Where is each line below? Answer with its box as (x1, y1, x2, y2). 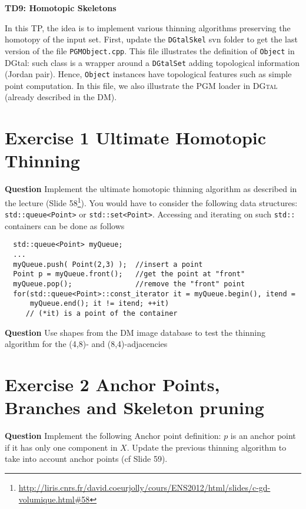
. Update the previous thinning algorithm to (127, 441, 287, 453)
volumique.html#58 (18, 493, 90, 505)
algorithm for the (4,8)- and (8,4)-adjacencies (5, 338, 168, 350)
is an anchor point (230, 429, 296, 442)
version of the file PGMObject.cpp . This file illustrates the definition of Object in (5, 44, 295, 57)
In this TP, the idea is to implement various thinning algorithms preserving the (5, 21, 291, 34)
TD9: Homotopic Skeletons (5, 2, 117, 14)
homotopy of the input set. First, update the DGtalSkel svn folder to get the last (5, 33, 298, 45)
